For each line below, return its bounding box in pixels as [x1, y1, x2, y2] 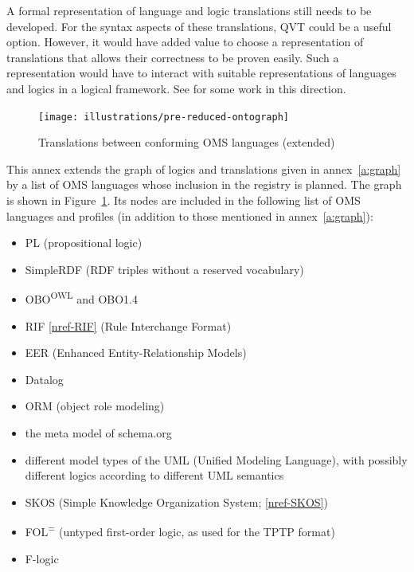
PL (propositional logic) [25, 234, 143, 251]
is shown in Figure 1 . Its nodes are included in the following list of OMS [6, 192, 361, 208]
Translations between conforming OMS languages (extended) [38, 134, 335, 151]
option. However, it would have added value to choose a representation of [6, 33, 364, 50]
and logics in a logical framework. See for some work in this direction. [6, 80, 346, 96]
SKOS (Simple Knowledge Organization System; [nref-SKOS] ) [25, 493, 328, 510]
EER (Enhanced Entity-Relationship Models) [25, 344, 247, 361]
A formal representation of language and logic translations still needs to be [6, 2, 372, 18]
